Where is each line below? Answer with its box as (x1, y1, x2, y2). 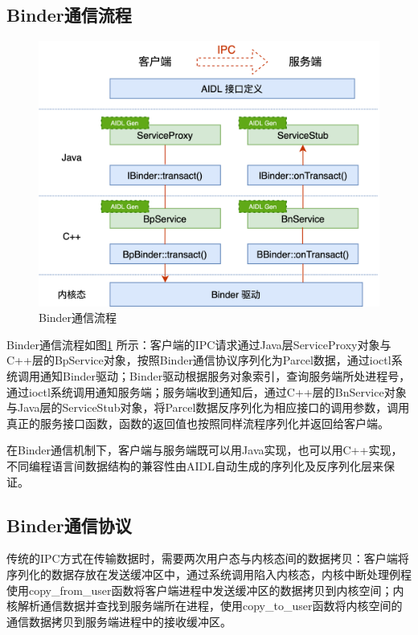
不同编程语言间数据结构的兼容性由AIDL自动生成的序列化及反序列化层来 (6, 457, 383, 474)
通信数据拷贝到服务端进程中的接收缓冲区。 (6, 613, 232, 629)
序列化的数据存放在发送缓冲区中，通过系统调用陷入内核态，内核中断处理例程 (6, 565, 412, 582)
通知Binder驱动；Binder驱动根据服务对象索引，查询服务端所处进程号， (39, 368, 411, 384)
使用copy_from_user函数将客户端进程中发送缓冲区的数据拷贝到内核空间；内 (6, 581, 404, 598)
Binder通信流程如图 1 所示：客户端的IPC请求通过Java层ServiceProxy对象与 (6, 336, 391, 352)
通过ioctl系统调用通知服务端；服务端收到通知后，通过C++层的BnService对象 (6, 383, 407, 400)
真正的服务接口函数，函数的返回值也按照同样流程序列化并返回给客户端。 (6, 414, 389, 431)
